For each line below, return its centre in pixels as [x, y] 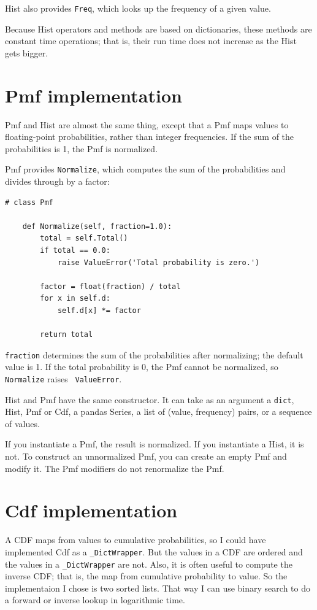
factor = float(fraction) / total [110, 286]
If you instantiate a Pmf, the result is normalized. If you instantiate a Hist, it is [155, 444]
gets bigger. [27, 52]
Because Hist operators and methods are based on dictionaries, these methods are [158, 29]
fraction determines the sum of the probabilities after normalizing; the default [154, 354]
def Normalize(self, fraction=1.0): [97, 226]
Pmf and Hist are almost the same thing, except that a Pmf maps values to [147, 124]
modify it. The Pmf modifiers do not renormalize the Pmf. [115, 468]
